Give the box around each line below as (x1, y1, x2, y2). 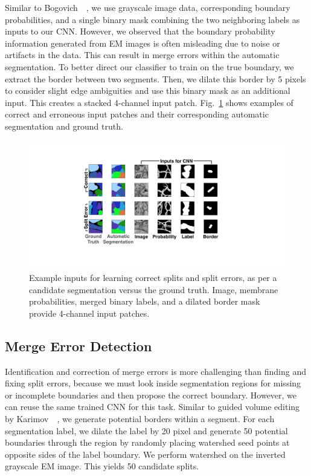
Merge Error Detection (5, 336, 152, 355)
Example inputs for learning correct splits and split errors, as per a (29, 271, 277, 284)
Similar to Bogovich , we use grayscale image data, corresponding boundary (5, 1, 290, 13)
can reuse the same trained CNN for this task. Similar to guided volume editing (5, 400, 300, 413)
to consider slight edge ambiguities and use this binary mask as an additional (5, 84, 290, 97)
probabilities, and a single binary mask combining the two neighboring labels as (5, 13, 300, 25)
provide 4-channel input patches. (29, 306, 150, 319)
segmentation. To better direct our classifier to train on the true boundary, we (5, 60, 294, 73)
